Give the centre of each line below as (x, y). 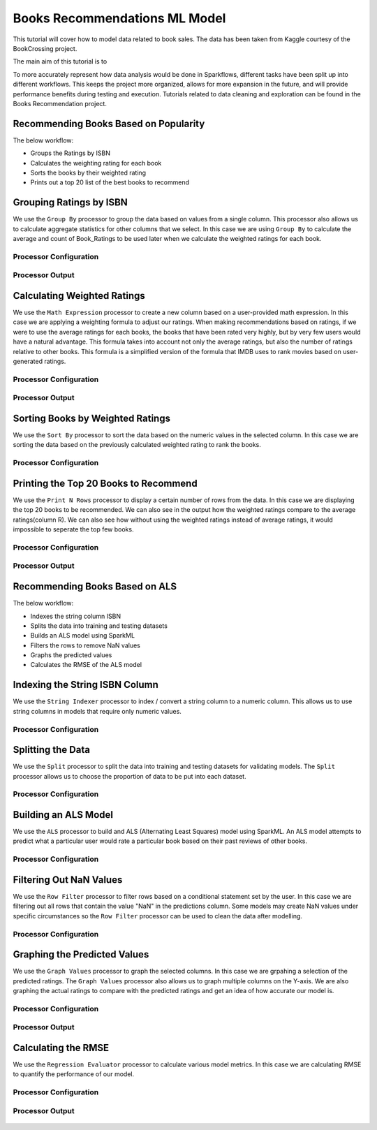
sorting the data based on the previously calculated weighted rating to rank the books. (137, 445)
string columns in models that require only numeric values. (97, 711)
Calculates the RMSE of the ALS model (86, 665)
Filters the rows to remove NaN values (86, 645)
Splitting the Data (52, 750)
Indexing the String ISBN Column (86, 685)
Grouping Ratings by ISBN (71, 203)
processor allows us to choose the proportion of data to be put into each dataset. (130, 776)
